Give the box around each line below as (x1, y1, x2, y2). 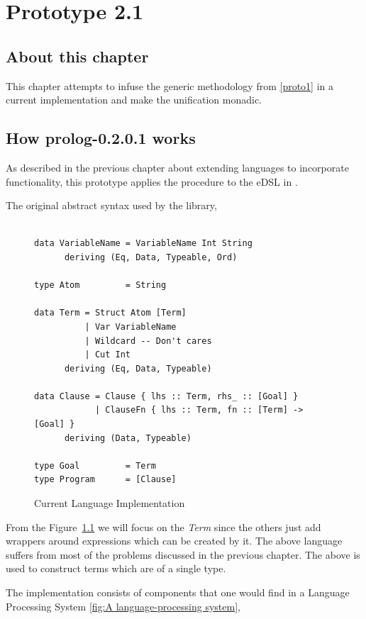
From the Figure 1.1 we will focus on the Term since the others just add (6, 519, 321, 534)
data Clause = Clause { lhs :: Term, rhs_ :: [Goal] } (34, 391, 299, 401)
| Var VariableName (84, 321, 177, 332)
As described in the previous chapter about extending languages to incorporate (6, 160, 349, 174)
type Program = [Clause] (34, 474, 177, 485)
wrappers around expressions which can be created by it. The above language (6, 533, 343, 548)
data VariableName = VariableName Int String (34, 238, 253, 249)
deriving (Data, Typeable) (64, 433, 192, 443)
